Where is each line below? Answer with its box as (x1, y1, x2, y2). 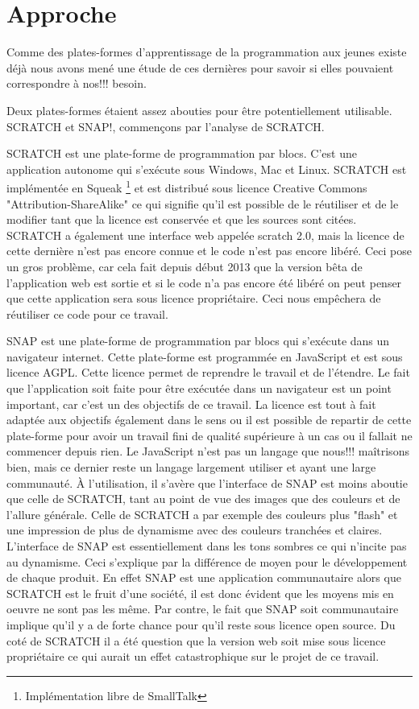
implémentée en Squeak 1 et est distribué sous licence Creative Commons (6, 177, 367, 196)
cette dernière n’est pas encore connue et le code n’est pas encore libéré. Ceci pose (6, 242, 412, 259)
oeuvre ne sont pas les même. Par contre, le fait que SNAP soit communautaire (6, 600, 399, 617)
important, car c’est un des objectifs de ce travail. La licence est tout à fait (6, 395, 376, 412)
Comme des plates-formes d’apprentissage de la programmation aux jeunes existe (6, 43, 407, 60)
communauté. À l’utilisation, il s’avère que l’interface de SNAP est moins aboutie (6, 474, 408, 491)
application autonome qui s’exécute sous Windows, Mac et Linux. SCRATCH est (6, 160, 407, 177)
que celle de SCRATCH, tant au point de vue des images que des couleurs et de (6, 490, 400, 507)
